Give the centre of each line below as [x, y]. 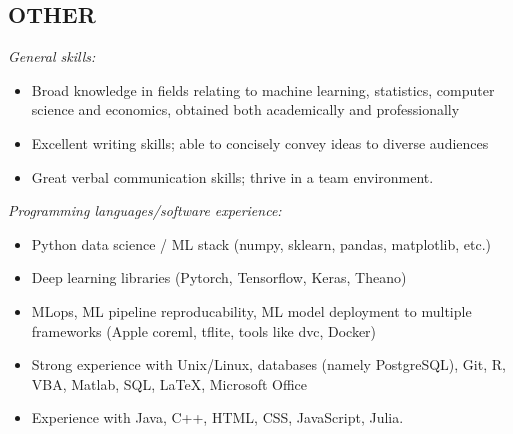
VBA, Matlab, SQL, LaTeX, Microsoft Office [169, 383]
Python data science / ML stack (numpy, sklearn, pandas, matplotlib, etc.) [261, 243]
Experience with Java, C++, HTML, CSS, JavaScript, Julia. [217, 417]
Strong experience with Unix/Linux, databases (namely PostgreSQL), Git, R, [268, 364]
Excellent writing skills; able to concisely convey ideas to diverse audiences [260, 142]
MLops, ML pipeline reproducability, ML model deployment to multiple [251, 310]
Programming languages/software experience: [145, 210]
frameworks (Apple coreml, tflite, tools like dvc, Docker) [204, 330]
